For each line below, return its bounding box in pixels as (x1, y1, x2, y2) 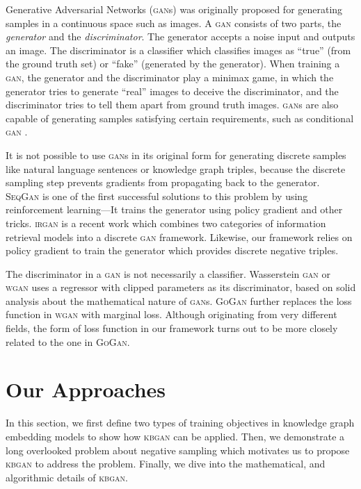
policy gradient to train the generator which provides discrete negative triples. (6, 243, 339, 258)
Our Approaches (6, 375, 166, 404)
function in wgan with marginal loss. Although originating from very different (6, 307, 337, 322)
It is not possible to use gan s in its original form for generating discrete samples (6, 147, 346, 162)
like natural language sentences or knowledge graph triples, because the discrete (6, 161, 346, 176)
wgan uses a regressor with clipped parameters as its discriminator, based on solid (6, 280, 356, 295)
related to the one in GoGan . (6, 334, 130, 349)
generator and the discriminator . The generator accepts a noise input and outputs (6, 29, 355, 44)
